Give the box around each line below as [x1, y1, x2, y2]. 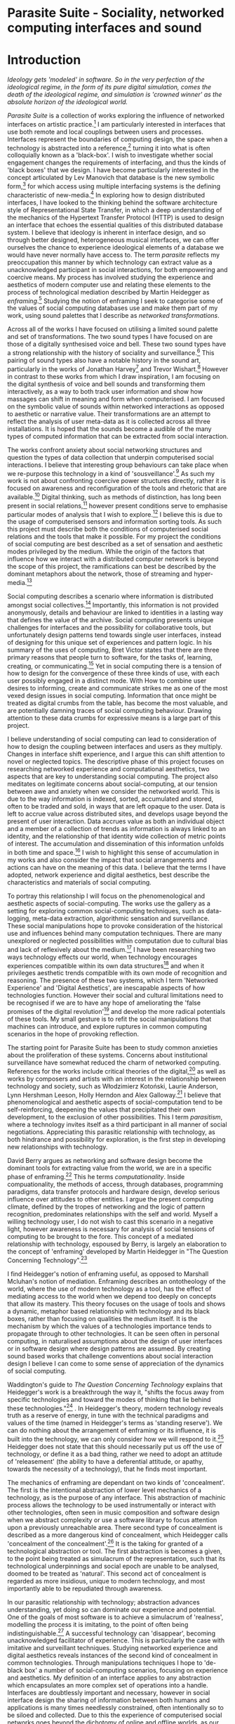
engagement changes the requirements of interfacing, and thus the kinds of [7, 158, 227, 167]
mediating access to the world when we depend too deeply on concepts [7, 1292, 216, 1300]
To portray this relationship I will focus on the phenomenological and [7, 892, 206, 900]
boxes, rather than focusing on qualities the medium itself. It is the [7, 1314, 198, 1323]
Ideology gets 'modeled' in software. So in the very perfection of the [7, 75, 205, 84]
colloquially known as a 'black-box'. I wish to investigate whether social [7, 151, 213, 160]
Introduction [7, 52, 81, 68]
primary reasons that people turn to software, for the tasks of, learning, [7, 652, 213, 662]
